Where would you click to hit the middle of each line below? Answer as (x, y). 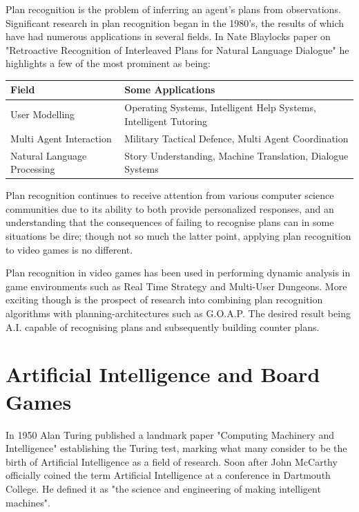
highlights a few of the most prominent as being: (108, 63)
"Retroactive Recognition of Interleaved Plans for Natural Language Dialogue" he (177, 49)
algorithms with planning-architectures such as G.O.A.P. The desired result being (178, 313)
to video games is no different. (69, 249)
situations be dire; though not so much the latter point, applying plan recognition (178, 236)
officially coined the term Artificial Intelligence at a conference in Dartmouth (168, 475)
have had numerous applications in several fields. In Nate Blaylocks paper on (168, 36)
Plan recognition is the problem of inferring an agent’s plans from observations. (173, 9)
